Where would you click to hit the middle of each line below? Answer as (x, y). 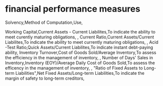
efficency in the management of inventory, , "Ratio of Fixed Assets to (74, 68)
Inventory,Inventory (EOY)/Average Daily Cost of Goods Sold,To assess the (80, 63)
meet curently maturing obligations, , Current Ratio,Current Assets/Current (80, 37)
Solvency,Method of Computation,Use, (44, 22)
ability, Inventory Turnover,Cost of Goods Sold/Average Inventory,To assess (81, 52)
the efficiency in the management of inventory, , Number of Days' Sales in (79, 57)
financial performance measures (73, 9)
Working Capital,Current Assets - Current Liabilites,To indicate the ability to (80, 32)
